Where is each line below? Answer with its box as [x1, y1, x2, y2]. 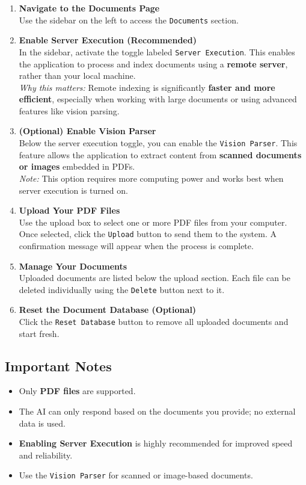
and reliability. [19, 448, 73, 461]
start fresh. [19, 327, 60, 339]
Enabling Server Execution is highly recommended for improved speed [19, 437, 293, 449]
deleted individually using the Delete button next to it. [19, 283, 225, 295]
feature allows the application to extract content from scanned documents [19, 148, 302, 161]
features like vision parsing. [19, 104, 120, 117]
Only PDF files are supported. [19, 385, 136, 397]
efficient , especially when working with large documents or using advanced [19, 93, 297, 105]
